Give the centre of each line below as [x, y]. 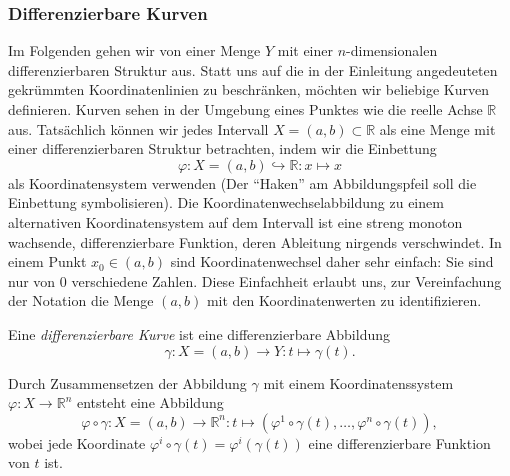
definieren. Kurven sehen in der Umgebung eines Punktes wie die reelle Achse [245, 109]
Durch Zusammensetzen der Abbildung [127, 382]
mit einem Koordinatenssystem [358, 382]
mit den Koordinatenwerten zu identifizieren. [344, 300]
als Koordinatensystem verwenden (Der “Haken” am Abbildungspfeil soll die [242, 182]
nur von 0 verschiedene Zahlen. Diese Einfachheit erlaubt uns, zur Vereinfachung [255, 280]
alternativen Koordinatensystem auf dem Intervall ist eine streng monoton [235, 221]
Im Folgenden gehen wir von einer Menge [134, 50]
